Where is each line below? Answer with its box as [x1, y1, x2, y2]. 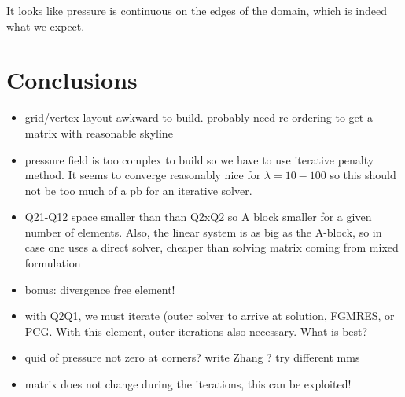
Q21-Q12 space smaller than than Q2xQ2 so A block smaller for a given [24, 208, 372, 225]
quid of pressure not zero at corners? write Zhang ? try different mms [24, 349, 360, 366]
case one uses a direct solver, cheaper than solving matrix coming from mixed [24, 239, 399, 255]
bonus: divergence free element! [24, 281, 175, 297]
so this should [330, 167, 396, 183]
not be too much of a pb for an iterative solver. [24, 182, 252, 198]
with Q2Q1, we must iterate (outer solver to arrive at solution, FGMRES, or [24, 307, 395, 324]
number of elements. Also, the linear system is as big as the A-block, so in [24, 223, 382, 240]
